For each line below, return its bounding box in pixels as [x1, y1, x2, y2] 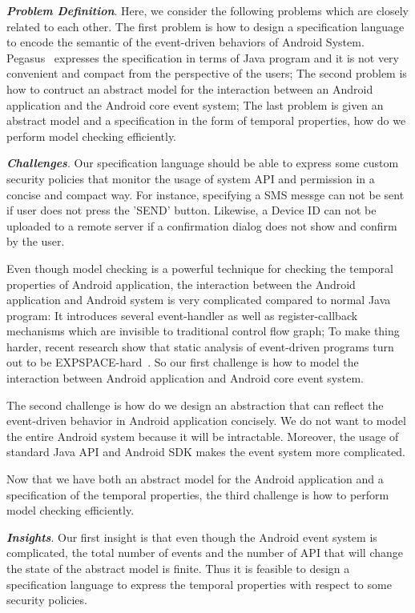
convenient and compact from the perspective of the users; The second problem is [6, 65, 407, 82]
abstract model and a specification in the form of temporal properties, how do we [6, 112, 406, 129]
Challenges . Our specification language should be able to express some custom [6, 154, 399, 171]
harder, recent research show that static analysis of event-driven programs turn [6, 338, 394, 355]
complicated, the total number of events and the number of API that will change [6, 544, 404, 561]
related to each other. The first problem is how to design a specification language [6, 18, 405, 34]
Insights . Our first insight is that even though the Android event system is [6, 528, 377, 545]
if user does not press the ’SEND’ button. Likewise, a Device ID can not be [6, 202, 377, 218]
